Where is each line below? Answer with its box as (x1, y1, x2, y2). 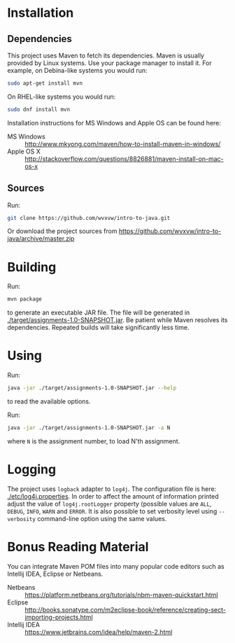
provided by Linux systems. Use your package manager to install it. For (7, 59, 212, 67)
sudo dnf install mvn (7, 106, 71, 113)
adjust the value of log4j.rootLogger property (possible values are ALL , (7, 499, 212, 508)
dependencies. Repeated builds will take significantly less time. (7, 324, 190, 332)
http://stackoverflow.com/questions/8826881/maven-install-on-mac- (24, 154, 224, 163)
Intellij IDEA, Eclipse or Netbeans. (7, 569, 104, 578)
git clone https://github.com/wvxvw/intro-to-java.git (7, 214, 171, 221)
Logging (7, 462, 57, 478)
